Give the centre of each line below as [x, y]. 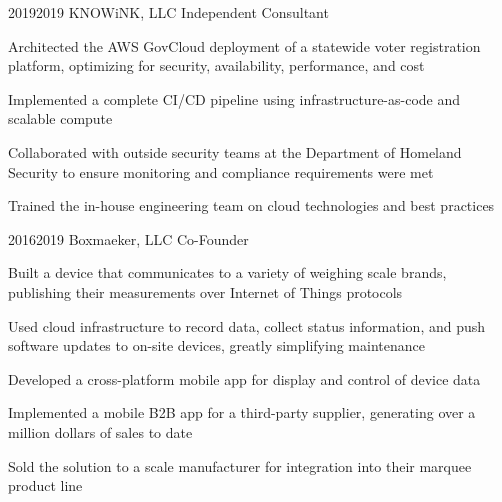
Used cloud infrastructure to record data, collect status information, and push [247, 325]
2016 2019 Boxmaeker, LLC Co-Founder [128, 238]
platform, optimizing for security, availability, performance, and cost [216, 65]
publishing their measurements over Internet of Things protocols [205, 291]
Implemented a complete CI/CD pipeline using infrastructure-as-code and [234, 98]
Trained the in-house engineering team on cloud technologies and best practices [251, 205]
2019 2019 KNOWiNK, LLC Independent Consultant [168, 12]
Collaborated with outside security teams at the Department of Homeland [235, 151]
